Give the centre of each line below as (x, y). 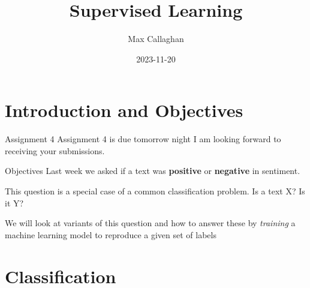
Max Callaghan (156, 39)
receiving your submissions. (55, 150)
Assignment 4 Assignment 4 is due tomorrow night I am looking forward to (143, 139)
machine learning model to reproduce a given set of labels (111, 234)
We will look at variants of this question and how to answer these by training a (150, 223)
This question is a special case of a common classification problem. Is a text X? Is (155, 191)
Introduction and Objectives (124, 110)
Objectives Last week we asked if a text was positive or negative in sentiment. (153, 171)
